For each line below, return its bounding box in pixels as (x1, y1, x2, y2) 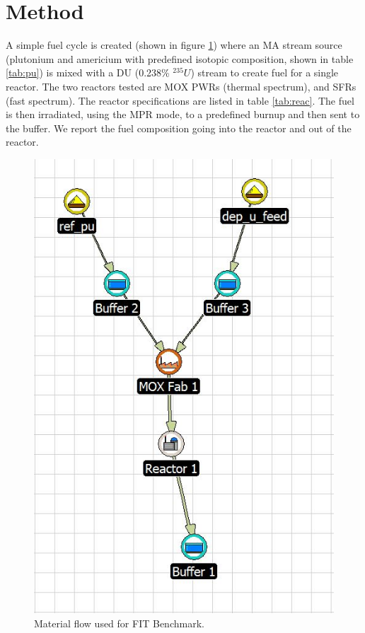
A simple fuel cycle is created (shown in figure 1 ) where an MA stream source (6, 37, 342, 52)
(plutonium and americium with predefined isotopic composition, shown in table (6, 51, 354, 66)
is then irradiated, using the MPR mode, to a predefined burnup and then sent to (6, 107, 360, 122)
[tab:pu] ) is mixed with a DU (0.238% (6, 65, 170, 80)
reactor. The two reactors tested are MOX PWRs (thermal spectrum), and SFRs (6, 79, 357, 93)
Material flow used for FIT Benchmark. (34, 615, 204, 630)
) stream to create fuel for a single (190, 65, 339, 80)
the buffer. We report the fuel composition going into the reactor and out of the (6, 120, 352, 135)
